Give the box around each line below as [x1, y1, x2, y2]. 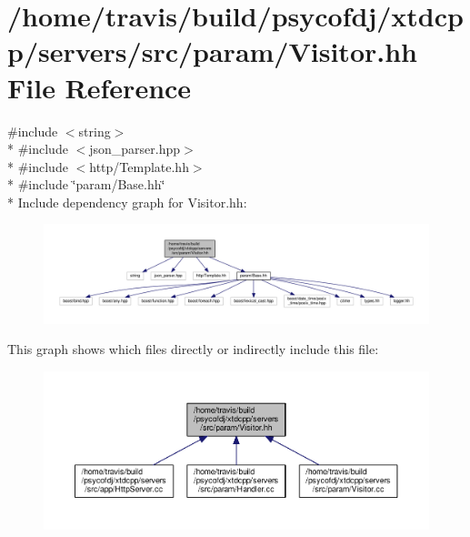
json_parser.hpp [89, 139, 181, 158]
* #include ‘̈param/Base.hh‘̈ [7, 175, 165, 194]
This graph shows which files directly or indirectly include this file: [7, 339, 379, 359]
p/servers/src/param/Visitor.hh [7, 33, 417, 70]
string [78, 121, 111, 140]
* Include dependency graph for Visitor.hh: [7, 192, 247, 211]
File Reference [7, 68, 192, 106]
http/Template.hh [89, 157, 189, 176]
